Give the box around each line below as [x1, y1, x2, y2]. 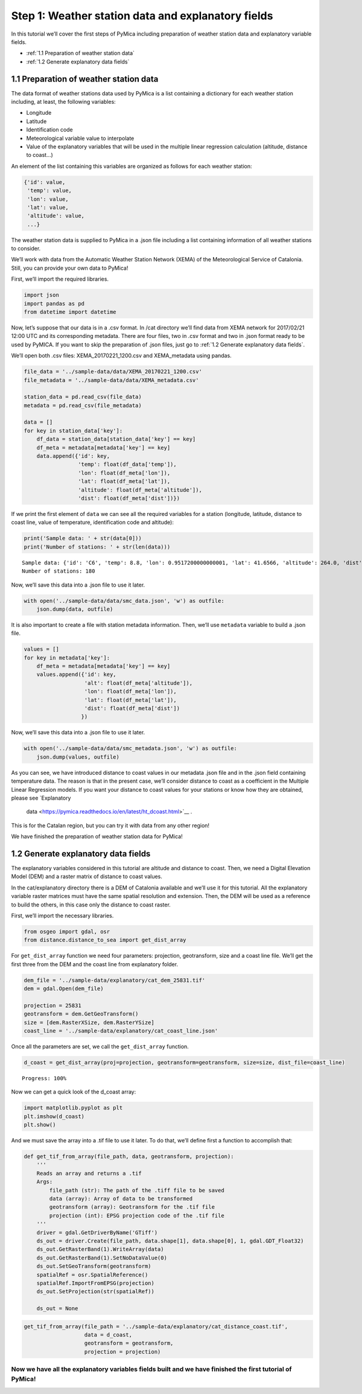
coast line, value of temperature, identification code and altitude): [11, 519, 174, 526]
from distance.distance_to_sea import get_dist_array [24, 937, 186, 944]
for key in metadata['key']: [24, 654, 110, 661]
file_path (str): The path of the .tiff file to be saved [49, 1186, 224, 1194]
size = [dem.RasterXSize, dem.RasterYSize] [24, 1019, 155, 1026]
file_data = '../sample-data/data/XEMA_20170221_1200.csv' [24, 368, 202, 375]
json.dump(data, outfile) [36, 605, 113, 613]
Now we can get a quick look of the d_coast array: [11, 1088, 136, 1095]
